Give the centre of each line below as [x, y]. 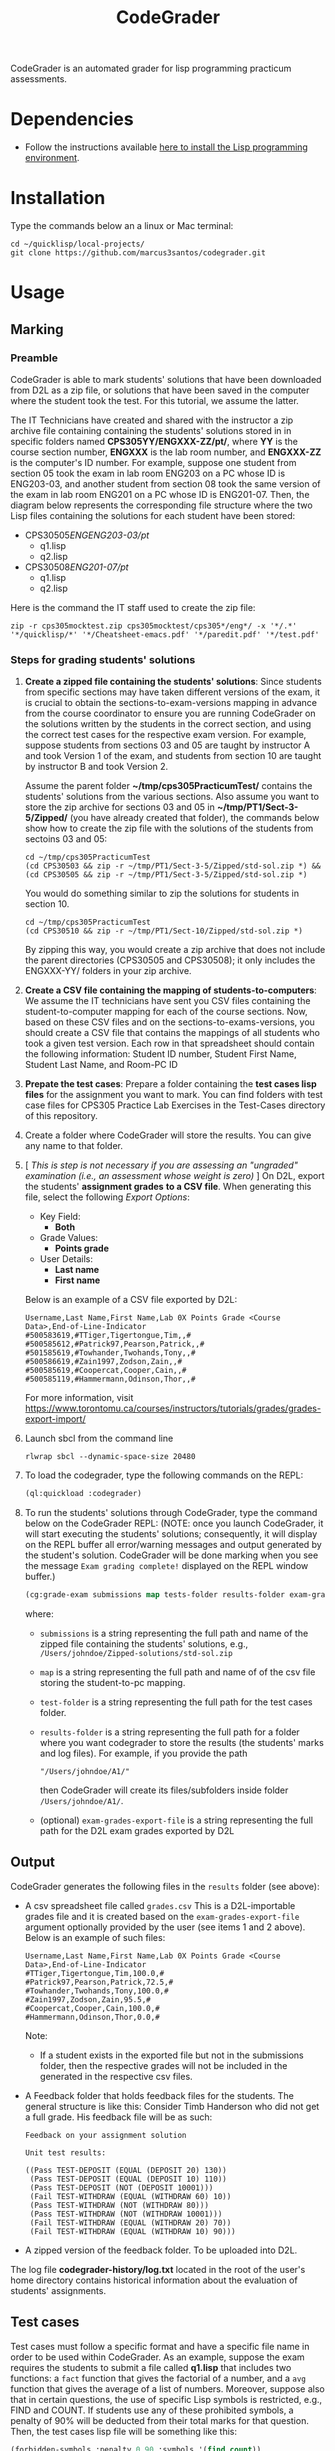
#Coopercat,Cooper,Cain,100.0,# [92, 2008]
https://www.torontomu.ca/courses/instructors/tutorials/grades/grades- [173, 1408]
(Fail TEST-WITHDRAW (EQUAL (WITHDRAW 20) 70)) [130, 2222]
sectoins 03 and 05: [66, 839]
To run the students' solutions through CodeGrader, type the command [171, 1513]
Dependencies [72, 119]
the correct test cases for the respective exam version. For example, [165, 735]
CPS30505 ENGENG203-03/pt [87, 535]
